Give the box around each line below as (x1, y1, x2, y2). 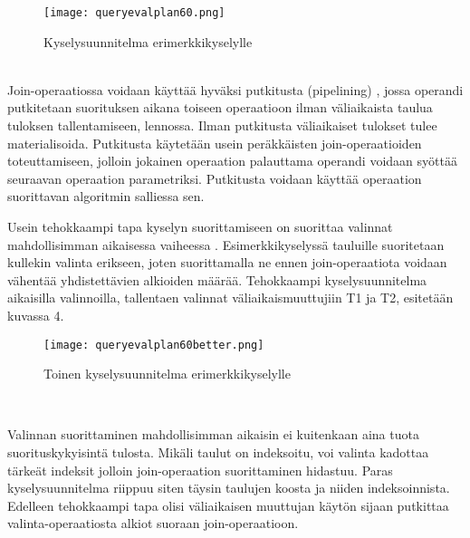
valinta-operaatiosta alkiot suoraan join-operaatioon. (7, 514, 299, 533)
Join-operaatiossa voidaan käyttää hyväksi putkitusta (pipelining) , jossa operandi (7, 80, 464, 99)
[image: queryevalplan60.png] (43, 6, 225, 19)
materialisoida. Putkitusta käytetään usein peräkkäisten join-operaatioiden (7, 133, 422, 152)
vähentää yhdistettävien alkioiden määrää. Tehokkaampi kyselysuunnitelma (7, 270, 427, 289)
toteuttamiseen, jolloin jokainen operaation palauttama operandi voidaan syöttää (7, 151, 457, 170)
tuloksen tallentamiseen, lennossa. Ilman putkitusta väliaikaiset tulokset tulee (7, 116, 437, 135)
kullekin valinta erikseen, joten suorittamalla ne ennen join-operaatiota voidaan (7, 253, 447, 272)
